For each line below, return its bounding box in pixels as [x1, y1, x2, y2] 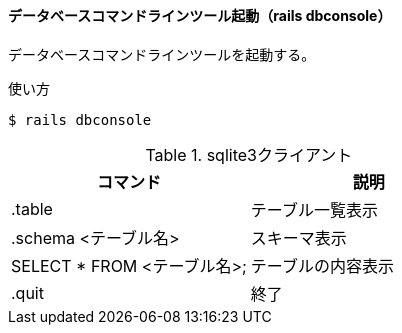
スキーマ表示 [250, 227, 347, 248]
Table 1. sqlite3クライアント [145, 144, 353, 165]
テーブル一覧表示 [250, 199, 378, 220]
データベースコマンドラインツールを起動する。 [8, 45, 316, 63]
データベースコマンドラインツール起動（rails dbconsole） [8, 7, 392, 24]
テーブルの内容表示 [250, 255, 394, 276]
